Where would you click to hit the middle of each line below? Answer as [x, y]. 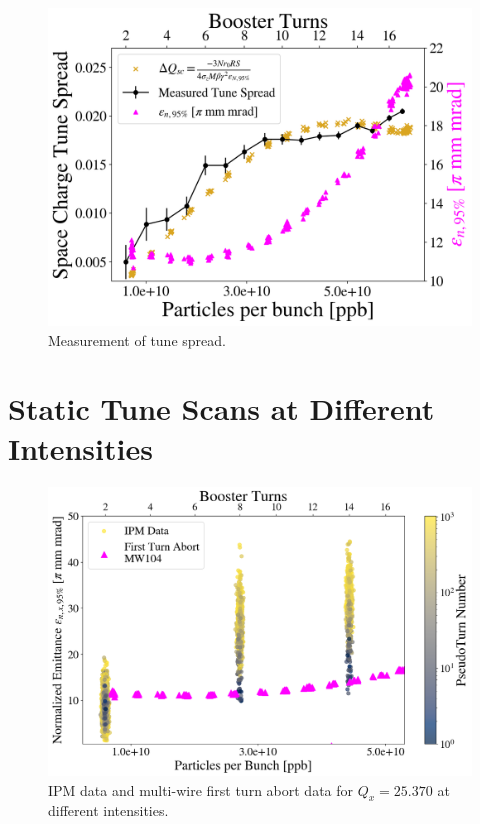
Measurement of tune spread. [137, 339]
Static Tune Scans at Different [221, 408]
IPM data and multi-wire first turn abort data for [201, 789]
